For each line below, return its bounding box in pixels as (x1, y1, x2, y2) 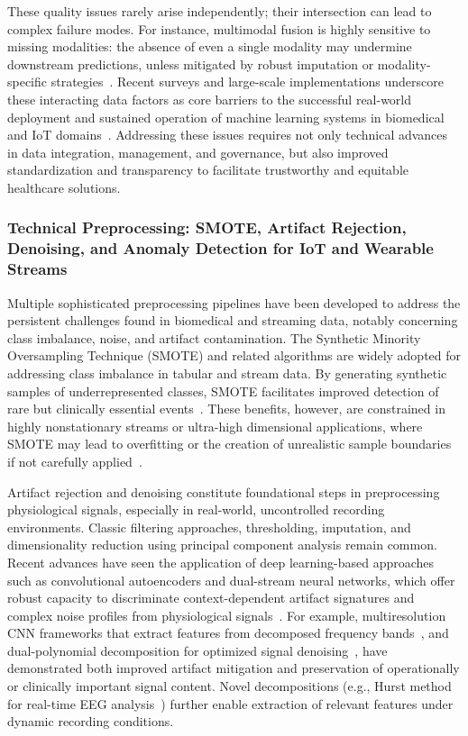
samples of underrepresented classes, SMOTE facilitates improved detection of (7, 381, 439, 400)
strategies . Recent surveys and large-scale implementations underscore (50, 72, 444, 91)
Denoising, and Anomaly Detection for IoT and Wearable (7, 237, 434, 259)
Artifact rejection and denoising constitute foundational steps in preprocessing (7, 482, 440, 501)
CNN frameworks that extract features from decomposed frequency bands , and (7, 623, 449, 642)
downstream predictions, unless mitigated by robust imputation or (7, 54, 374, 73)
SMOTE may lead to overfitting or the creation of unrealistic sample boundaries (7, 434, 452, 453)
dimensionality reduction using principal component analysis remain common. (7, 535, 437, 554)
